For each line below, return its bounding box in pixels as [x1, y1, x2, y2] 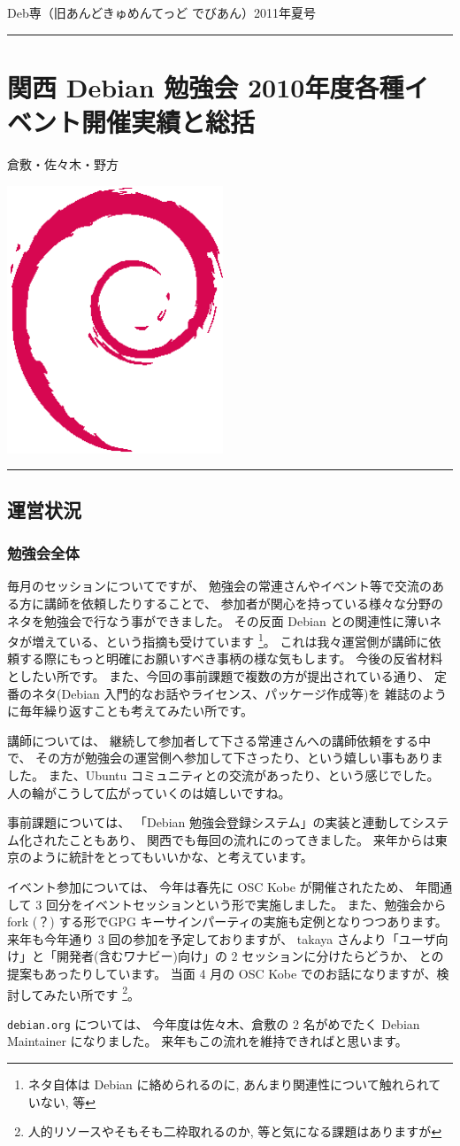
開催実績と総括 [81, 103, 256, 139]
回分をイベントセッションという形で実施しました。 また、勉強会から [45, 894, 447, 913]
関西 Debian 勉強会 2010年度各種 [7, 68, 404, 105]
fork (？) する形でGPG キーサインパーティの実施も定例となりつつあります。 [7, 912, 448, 931]
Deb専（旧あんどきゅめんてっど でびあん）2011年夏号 [7, 4, 316, 21]
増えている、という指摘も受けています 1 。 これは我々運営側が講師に [31, 630, 429, 650]
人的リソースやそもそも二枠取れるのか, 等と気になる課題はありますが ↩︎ [27, 1122, 442, 1141]
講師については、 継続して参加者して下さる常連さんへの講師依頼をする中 [7, 731, 432, 749]
